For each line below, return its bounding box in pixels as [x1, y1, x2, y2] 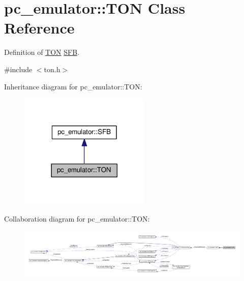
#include [4, 64, 33, 74]
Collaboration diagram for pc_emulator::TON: [4, 213, 150, 224]
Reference [4, 17, 75, 38]
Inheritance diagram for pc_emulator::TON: [4, 81, 142, 91]
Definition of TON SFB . [4, 47, 80, 57]
